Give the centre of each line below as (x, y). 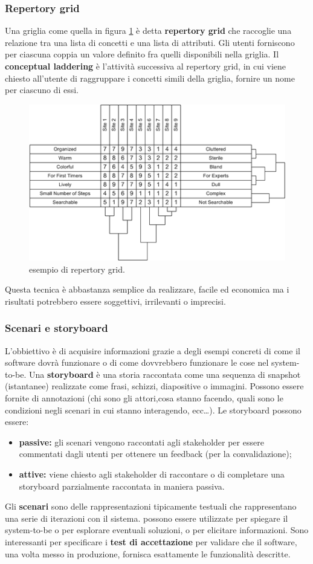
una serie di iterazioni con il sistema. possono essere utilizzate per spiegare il (147, 518)
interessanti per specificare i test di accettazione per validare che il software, (151, 541)
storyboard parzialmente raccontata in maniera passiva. (122, 486)
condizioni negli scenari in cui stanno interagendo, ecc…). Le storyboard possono (153, 410)
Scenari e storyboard (56, 328)
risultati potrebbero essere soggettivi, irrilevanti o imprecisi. (115, 301)
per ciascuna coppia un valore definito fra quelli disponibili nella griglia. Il (142, 54)
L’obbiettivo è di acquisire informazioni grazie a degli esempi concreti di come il (153, 350)
